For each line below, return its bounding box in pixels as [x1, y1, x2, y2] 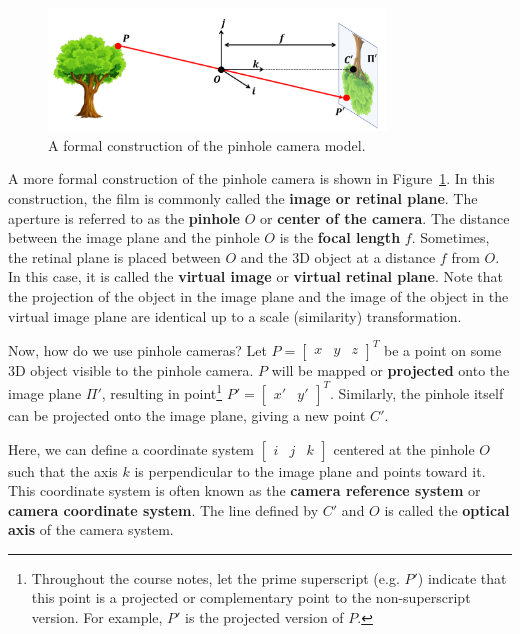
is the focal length [279, 227, 401, 248]
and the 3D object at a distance [240, 246, 436, 267]
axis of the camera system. [8, 519, 174, 540]
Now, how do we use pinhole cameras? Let [8, 339, 267, 360]
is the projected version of [185, 607, 344, 628]
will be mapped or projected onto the [271, 359, 510, 380]
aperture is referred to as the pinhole [8, 207, 240, 228]
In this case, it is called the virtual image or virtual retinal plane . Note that [8, 266, 503, 287]
